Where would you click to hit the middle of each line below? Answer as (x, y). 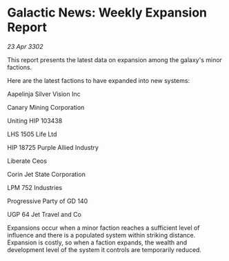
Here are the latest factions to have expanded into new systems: (99, 80)
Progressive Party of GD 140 (48, 201)
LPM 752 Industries (35, 187)
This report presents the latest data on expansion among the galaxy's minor (115, 59)
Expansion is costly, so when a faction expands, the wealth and (97, 242)
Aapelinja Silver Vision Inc (44, 94)
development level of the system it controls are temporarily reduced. (104, 249)
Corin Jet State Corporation (47, 174)
